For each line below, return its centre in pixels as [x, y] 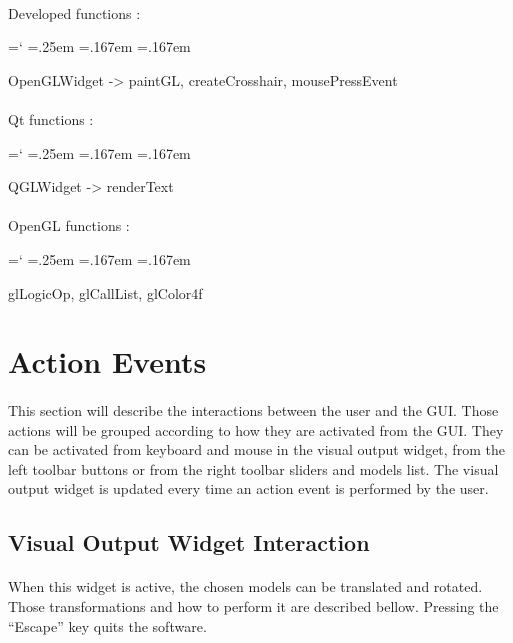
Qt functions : [51, 118]
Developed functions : [74, 12]
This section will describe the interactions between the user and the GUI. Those [253, 410]
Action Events [107, 361]
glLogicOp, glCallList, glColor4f [105, 292]
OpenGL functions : [69, 225]
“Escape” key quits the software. [107, 625]
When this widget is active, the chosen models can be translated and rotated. [245, 586]
